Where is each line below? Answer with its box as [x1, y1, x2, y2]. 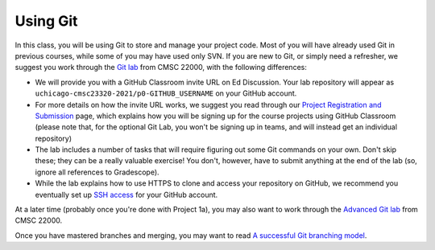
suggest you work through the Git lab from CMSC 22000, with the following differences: [14, 63, 308, 72]
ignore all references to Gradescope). [35, 167, 160, 177]
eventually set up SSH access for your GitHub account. [35, 190, 218, 199]
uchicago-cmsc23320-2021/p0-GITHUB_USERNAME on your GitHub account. [35, 88, 297, 98]
